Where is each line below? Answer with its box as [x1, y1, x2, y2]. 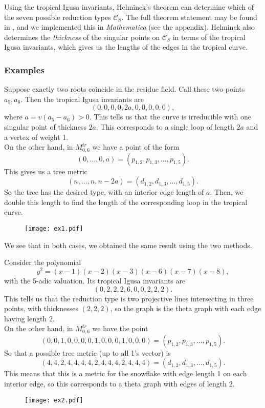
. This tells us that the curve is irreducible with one [89, 111, 251, 122]
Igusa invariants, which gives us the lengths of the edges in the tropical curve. [4, 42, 248, 52]
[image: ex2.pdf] [25, 396, 83, 404]
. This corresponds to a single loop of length [96, 121, 234, 132]
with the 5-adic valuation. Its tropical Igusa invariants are [4, 275, 186, 285]
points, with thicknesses [4, 303, 78, 314]
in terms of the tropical [172, 31, 246, 42]
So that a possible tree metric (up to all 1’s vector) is [4, 347, 171, 358]
